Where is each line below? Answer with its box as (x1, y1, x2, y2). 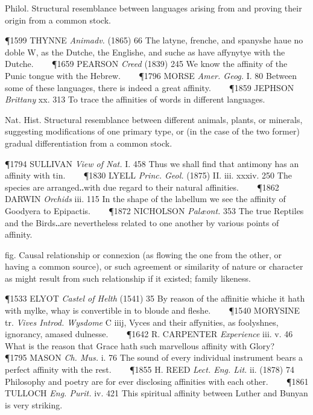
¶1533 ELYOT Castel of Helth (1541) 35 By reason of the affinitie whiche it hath (5, 292, 305, 305)
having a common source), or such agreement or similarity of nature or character (5, 260, 303, 273)
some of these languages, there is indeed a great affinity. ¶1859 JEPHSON (5, 81, 294, 93)
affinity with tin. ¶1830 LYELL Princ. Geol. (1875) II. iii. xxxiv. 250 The (5, 169, 292, 182)
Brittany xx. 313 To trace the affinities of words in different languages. (5, 93, 265, 106)
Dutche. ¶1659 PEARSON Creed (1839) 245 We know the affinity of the (5, 57, 288, 70)
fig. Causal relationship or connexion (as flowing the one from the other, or (5, 248, 282, 261)
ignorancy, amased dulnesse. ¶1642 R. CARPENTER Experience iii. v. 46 (5, 328, 293, 340)
